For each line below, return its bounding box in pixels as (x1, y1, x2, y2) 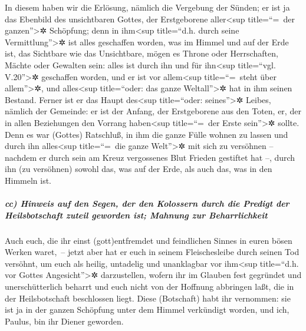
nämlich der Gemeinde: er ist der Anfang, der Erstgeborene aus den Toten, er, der (5, 105, 301, 117)
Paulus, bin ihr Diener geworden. (5, 315, 124, 327)
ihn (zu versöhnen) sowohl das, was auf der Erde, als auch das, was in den (5, 163, 272, 175)
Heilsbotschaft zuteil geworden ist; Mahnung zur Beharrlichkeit (5, 208, 268, 221)
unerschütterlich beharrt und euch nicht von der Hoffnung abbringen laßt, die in (5, 280, 294, 293)
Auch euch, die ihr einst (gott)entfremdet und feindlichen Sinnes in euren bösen (5, 234, 292, 246)
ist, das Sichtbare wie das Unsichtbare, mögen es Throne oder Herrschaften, (5, 47, 278, 59)
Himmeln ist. (5, 174, 52, 186)
